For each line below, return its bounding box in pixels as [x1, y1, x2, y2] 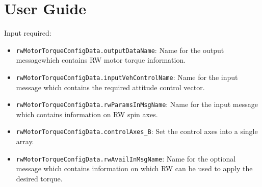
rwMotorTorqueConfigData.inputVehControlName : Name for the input [16, 71, 238, 82]
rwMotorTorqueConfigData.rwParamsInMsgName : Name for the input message [16, 99, 258, 110]
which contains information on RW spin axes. [16, 109, 158, 119]
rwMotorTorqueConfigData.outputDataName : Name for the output [16, 44, 224, 55]
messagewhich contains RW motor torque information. [16, 55, 186, 65]
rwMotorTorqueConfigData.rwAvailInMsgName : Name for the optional [16, 153, 236, 164]
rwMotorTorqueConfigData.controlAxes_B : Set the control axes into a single [16, 126, 258, 137]
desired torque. [16, 173, 63, 183]
